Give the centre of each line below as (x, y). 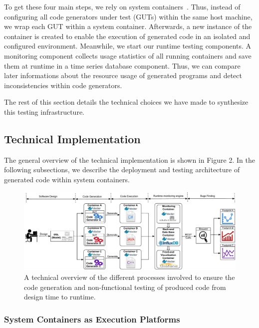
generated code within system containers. (67, 179)
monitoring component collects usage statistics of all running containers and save (128, 55)
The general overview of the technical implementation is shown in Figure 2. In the (129, 159)
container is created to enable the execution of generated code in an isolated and (127, 36)
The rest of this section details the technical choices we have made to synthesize (126, 102)
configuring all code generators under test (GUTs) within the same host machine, (128, 16)
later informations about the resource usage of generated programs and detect (123, 75)
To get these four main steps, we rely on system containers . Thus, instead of (122, 7)
